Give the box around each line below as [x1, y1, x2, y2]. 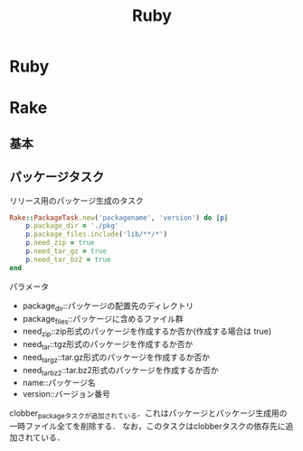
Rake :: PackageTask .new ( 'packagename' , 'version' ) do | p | [9, 213, 229, 222]
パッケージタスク [9, 169, 105, 185]
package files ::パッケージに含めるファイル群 [22, 313, 184, 326]
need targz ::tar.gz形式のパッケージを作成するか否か [22, 352, 211, 364]
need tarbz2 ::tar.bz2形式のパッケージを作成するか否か [22, 364, 219, 378]
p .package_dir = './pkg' [25, 221, 119, 230]
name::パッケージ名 [22, 377, 97, 389]
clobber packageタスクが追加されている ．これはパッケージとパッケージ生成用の [9, 408, 288, 421]
